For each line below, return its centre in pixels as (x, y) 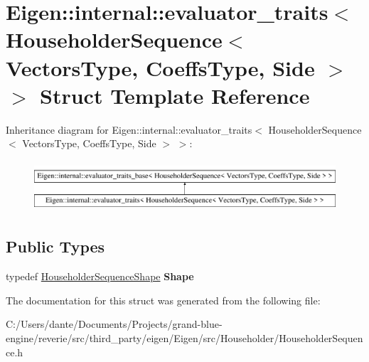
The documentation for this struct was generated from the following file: (163, 300)
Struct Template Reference (175, 95)
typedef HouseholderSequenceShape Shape (100, 276)
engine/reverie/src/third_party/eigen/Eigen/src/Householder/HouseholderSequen (184, 338)
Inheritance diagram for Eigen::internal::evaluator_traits (129, 129)
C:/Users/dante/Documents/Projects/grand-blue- (114, 324)
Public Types (55, 246)
